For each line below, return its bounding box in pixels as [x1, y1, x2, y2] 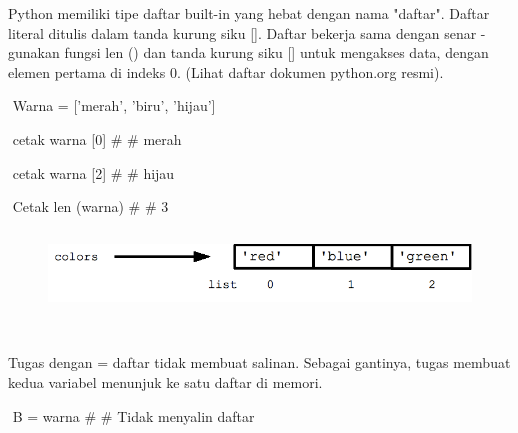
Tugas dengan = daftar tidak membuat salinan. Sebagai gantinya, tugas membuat [8, 352, 511, 373]
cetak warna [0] [12, 128, 107, 149]
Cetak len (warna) [12, 196, 124, 217]
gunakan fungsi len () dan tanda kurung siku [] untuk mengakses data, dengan [8, 42, 489, 63]
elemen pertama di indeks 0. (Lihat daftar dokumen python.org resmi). [8, 61, 444, 82]
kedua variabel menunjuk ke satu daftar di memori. [8, 372, 323, 392]
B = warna [12, 405, 80, 426]
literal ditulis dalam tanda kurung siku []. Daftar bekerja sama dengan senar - [8, 22, 486, 43]
